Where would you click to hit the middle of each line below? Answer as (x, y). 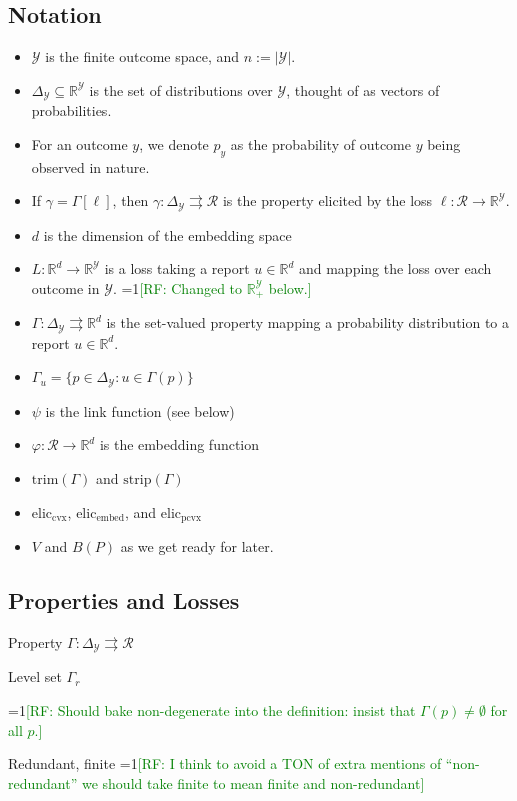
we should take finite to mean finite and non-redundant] (253, 782)
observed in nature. (90, 166)
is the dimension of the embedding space (167, 234)
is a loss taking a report (177, 268)
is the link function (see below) (140, 410)
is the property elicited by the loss (327, 200)
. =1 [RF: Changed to (177, 287)
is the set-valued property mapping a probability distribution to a (308, 322)
